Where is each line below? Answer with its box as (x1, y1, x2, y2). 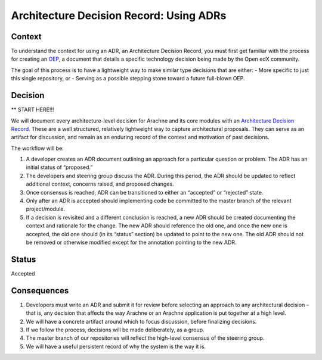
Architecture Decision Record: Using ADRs (11, 9, 227, 22)
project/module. (26, 205, 66, 212)
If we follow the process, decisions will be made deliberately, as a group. (26, 326, 205, 333)
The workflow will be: (11, 145, 64, 152)
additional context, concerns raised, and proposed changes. (26, 180, 174, 187)
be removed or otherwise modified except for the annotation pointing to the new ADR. (26, 239, 237, 246)
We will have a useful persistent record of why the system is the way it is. (26, 343, 206, 350)
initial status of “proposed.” (26, 164, 93, 171)
